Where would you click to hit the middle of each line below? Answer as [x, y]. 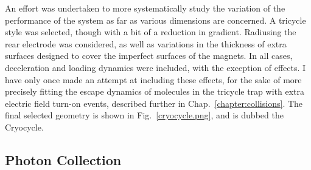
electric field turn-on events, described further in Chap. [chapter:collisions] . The [154, 103]
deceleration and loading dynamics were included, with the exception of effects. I [155, 67]
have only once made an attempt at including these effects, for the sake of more [153, 79]
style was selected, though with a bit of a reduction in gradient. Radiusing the [151, 32]
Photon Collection [63, 159]
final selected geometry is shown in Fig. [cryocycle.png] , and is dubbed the [144, 115]
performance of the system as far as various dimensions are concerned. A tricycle [155, 20]
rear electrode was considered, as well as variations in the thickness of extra [146, 43]
